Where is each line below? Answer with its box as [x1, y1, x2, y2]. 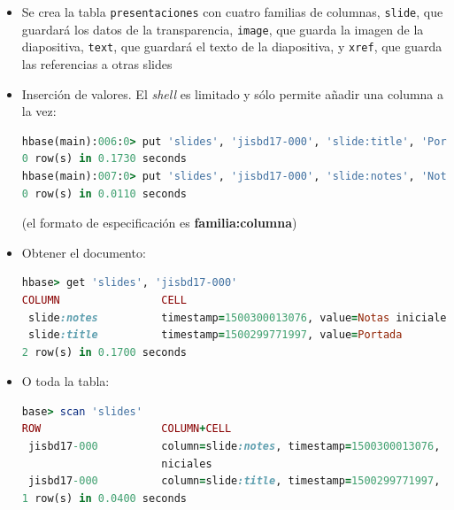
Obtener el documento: [21, 243, 146, 261]
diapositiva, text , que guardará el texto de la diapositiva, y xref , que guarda [21, 37, 442, 56]
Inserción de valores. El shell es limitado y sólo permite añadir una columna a [21, 84, 444, 103]
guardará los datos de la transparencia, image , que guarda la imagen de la [21, 19, 424, 38]
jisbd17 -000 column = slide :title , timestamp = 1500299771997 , [27, 475, 441, 488]
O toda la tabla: [21, 372, 110, 390]
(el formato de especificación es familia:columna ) [21, 213, 297, 232]
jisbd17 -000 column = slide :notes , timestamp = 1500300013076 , [27, 440, 441, 453]
